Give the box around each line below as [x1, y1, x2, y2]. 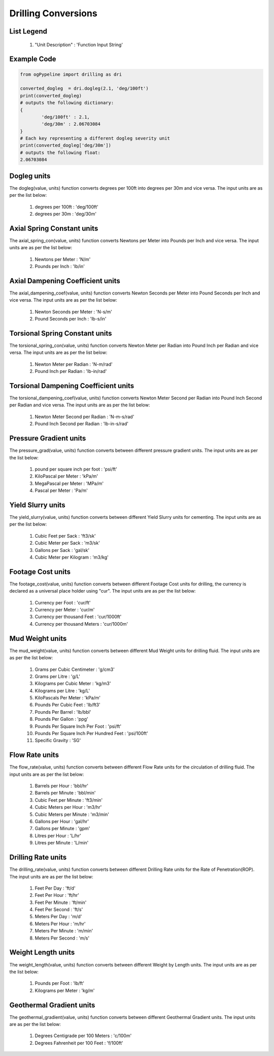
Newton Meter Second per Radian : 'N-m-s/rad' [35, 414, 134, 420]
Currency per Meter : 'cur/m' [35, 607, 95, 613]
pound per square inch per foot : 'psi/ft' [35, 466, 118, 472]
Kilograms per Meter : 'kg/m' [35, 987, 95, 993]
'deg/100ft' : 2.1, [41, 114, 90, 120]
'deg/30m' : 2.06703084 [41, 121, 101, 127]
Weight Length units [9, 948, 75, 957]
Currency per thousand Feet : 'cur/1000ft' [35, 613, 122, 620]
